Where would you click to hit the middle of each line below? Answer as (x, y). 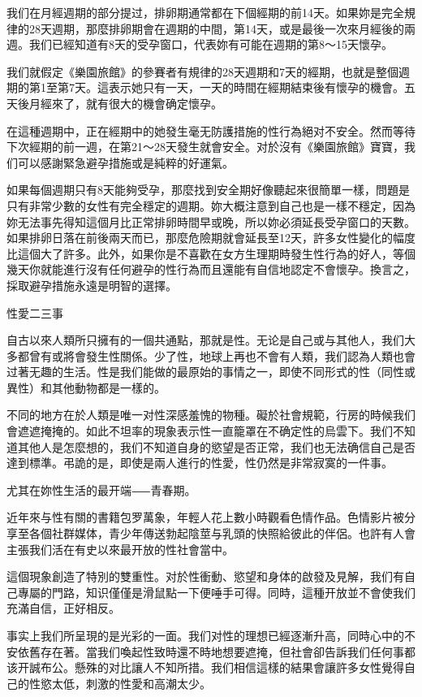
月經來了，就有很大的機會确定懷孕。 (125, 103)
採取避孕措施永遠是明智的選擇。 (92, 285)
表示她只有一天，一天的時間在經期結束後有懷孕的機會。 (256, 87)
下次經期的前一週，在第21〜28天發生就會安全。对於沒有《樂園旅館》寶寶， (205, 147)
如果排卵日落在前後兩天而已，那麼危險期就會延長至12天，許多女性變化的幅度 (211, 238)
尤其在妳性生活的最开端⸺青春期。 (101, 489)
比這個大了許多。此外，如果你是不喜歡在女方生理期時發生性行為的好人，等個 (211, 253)
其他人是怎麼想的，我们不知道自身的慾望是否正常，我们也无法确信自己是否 (216, 446)
